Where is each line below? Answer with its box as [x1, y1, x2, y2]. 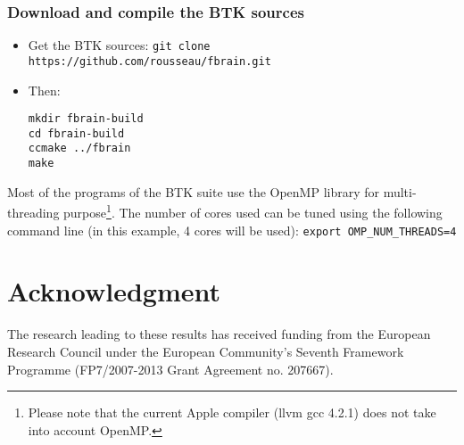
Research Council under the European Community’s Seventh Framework [7, 342, 404, 360]
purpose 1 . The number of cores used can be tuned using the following [63, 201, 443, 221]
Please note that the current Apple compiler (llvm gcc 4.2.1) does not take [28, 403, 436, 422]
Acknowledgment [7, 273, 220, 309]
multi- [383, 182, 417, 201]
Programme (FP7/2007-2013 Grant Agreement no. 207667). [7, 359, 334, 378]
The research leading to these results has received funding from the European [7, 325, 431, 343]
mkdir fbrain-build [28, 112, 144, 126]
